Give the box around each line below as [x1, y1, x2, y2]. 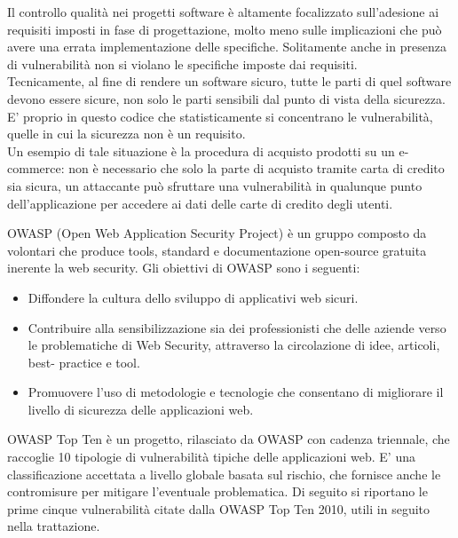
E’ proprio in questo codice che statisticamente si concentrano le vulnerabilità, [7, 107, 433, 125]
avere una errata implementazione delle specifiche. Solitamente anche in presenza [7, 37, 446, 56]
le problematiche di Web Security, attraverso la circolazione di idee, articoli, [28, 336, 440, 354]
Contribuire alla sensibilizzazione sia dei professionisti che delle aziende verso [28, 318, 446, 336]
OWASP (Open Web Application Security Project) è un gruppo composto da [7, 224, 427, 242]
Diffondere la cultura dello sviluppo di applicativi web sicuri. [28, 288, 359, 306]
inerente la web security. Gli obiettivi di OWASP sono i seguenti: [7, 258, 360, 277]
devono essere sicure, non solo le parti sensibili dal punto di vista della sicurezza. [7, 89, 446, 107]
